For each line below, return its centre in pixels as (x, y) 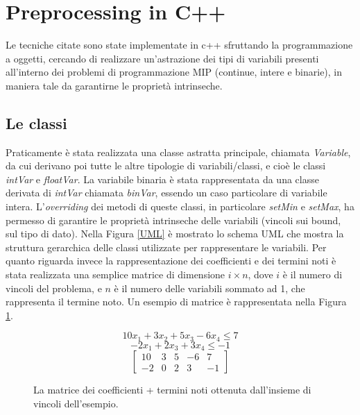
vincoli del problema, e (54, 288)
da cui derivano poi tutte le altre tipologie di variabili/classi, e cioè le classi (166, 166)
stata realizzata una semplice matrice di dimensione (115, 274)
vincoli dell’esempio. (76, 403)
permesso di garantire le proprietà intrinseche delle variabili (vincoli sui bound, (173, 220)
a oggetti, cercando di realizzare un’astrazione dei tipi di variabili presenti (162, 58)
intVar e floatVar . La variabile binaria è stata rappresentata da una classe (162, 179)
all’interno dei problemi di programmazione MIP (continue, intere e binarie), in (174, 72)
